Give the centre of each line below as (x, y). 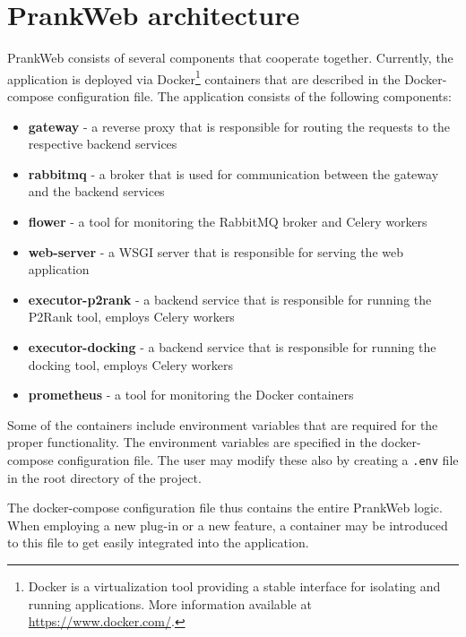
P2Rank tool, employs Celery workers (131, 317)
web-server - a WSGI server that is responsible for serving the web (216, 251)
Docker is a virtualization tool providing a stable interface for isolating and (234, 585)
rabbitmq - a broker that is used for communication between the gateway (233, 173)
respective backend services (103, 144)
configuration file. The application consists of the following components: (255, 95)
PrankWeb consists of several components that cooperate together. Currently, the (230, 58)
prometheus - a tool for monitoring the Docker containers (191, 395)
